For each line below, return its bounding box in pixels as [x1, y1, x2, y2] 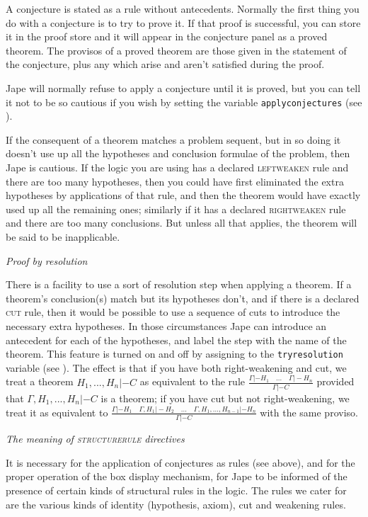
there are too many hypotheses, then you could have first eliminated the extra [6, 174, 344, 188]
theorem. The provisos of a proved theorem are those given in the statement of [6, 42, 347, 57]
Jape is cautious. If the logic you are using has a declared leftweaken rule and [6, 160, 349, 174]
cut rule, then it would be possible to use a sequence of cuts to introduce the [6, 305, 340, 319]
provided [316, 374, 355, 389]
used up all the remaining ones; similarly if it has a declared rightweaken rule [6, 201, 346, 216]
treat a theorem [6, 374, 74, 389]
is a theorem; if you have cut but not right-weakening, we [100, 391, 350, 405]
